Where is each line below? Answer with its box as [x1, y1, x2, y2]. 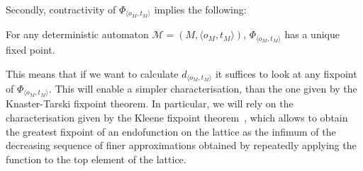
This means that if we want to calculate [6, 66, 179, 81]
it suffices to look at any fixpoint [215, 66, 357, 81]
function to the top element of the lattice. [6, 151, 186, 166]
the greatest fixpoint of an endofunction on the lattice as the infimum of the [6, 124, 336, 138]
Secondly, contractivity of [6, 2, 116, 16]
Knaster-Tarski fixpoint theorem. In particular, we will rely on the [6, 96, 294, 111]
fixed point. [6, 42, 55, 57]
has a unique [284, 27, 340, 42]
